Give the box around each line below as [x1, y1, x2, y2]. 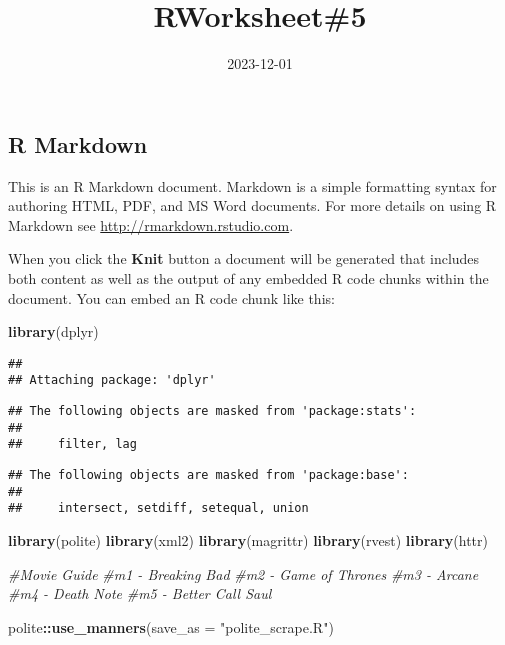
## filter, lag [8, 437, 137, 452]
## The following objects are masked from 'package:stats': [8, 404, 417, 418]
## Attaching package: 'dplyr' [8, 373, 216, 388]
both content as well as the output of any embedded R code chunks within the [8, 267, 489, 288]
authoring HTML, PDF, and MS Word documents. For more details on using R [8, 195, 497, 216]
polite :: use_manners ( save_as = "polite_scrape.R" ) [8, 616, 334, 637]
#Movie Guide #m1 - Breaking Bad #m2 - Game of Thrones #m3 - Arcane [8, 563, 479, 584]
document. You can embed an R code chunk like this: [8, 287, 335, 308]
